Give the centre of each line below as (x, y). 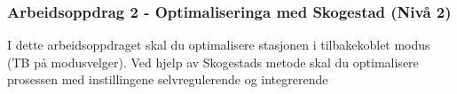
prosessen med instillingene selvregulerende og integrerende (168, 79)
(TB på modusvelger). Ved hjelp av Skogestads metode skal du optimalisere (213, 62)
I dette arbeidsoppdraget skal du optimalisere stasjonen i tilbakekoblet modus (219, 45)
